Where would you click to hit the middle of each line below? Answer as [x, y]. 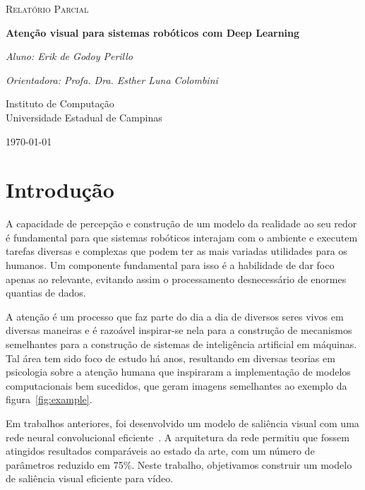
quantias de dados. [46, 293]
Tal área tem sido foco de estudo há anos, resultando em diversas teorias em [170, 358]
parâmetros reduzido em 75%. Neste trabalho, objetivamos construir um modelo [179, 464]
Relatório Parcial [47, 8]
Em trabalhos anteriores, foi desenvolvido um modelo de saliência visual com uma [182, 423]
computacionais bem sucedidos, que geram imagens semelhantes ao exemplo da [176, 385]
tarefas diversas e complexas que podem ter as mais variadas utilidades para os [176, 251]
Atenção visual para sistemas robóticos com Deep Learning [153, 32]
